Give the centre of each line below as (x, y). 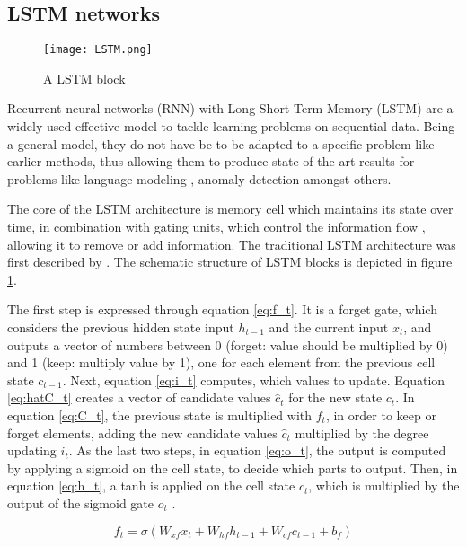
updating (32, 450)
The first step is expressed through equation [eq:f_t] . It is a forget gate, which (222, 309)
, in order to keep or (381, 415)
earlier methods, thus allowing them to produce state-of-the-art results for (211, 161)
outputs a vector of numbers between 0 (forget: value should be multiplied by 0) (228, 344)
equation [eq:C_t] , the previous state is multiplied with (160, 415)
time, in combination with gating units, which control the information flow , (216, 227)
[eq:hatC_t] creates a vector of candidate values (139, 397)
